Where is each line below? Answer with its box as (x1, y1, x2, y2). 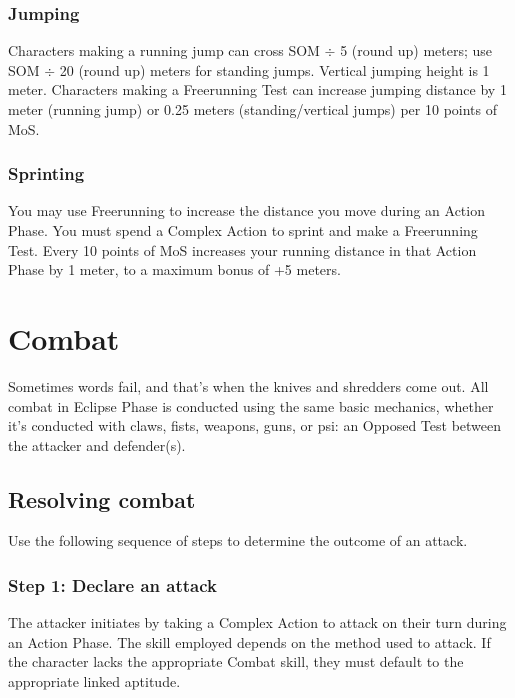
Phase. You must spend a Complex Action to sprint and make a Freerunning (8, 220, 478, 240)
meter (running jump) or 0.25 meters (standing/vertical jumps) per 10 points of (8, 99, 498, 119)
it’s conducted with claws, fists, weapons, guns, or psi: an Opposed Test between (8, 415, 502, 436)
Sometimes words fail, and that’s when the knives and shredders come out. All (8, 375, 489, 396)
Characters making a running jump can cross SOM (8, 40, 320, 61)
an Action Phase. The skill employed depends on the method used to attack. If (8, 631, 491, 652)
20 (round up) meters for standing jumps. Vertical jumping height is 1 (59, 59, 490, 80)
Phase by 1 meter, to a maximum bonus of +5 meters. (8, 259, 341, 280)
